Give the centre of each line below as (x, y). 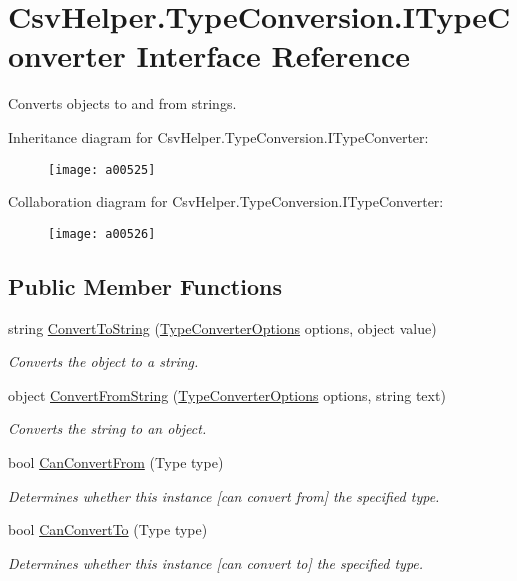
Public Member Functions (145, 285)
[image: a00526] (102, 233)
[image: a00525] (102, 169)
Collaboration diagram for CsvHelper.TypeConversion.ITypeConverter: (226, 201)
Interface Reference (273, 55)
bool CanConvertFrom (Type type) (116, 461)
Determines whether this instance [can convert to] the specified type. (216, 562)
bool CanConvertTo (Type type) (108, 529)
